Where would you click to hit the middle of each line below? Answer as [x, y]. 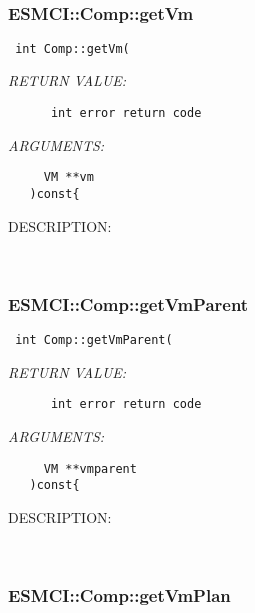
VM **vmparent [90, 468]
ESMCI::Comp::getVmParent [128, 303]
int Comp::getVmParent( [94, 340]
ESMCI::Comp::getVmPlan [119, 594]
